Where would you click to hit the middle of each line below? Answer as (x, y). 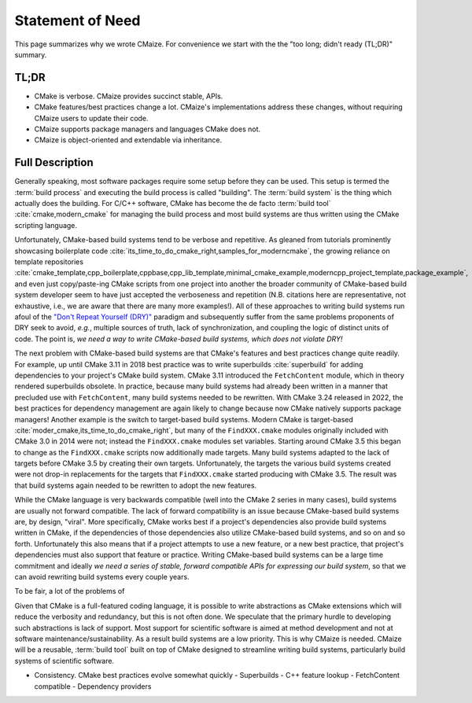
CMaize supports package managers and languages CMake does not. (147, 129)
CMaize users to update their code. (91, 118)
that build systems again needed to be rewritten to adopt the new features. (136, 485)
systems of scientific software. (64, 661)
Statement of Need (77, 20)
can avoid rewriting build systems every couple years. (102, 576)
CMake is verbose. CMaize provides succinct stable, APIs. (129, 96)
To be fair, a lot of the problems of (70, 591)
